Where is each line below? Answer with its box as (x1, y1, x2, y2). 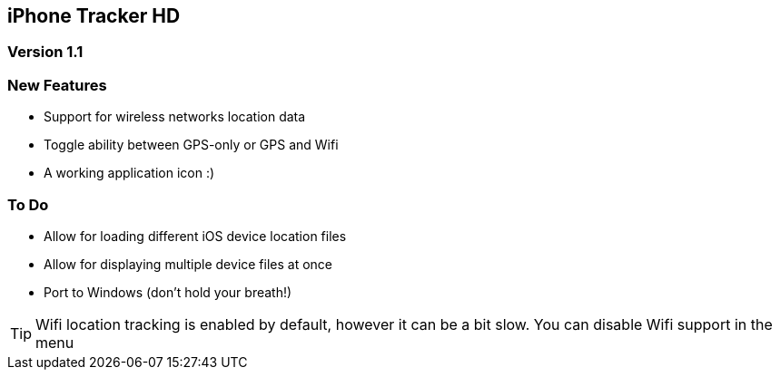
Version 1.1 (7, 43, 84, 62)
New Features (7, 75, 107, 94)
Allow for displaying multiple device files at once (44, 256, 333, 272)
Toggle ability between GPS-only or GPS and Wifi (44, 137, 339, 153)
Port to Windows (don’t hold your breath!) (44, 284, 292, 300)
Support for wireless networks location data (44, 109, 306, 125)
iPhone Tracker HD (7, 5, 181, 27)
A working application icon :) (44, 165, 215, 181)
